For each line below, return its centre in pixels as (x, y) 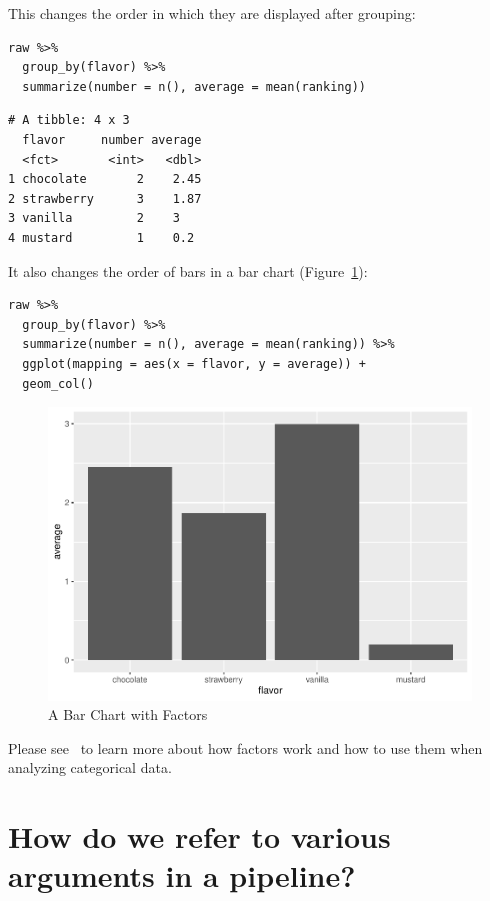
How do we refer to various (199, 836)
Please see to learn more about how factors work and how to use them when (245, 747)
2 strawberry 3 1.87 (105, 198)
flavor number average (112, 139)
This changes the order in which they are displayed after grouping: (212, 13)
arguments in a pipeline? (182, 875)
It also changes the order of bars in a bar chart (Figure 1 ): (188, 270)
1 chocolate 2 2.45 (105, 179)
